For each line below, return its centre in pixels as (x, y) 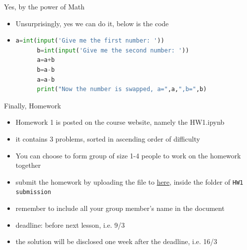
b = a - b (46, 70)
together (28, 165)
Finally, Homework (33, 105)
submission (33, 192)
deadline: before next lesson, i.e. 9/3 (70, 225)
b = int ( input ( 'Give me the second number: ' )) (113, 50)
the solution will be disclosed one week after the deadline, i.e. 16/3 (116, 241)
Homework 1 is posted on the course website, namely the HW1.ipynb (120, 122)
